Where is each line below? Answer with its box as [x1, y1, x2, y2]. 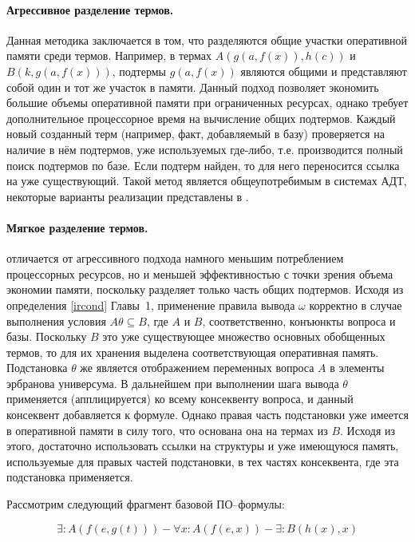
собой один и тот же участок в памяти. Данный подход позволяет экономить [6, 78, 379, 95]
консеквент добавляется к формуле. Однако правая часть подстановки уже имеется [6, 406, 409, 423]
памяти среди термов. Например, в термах [6, 47, 212, 64]
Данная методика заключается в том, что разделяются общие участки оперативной [6, 31, 407, 48]
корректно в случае [309, 296, 402, 313]
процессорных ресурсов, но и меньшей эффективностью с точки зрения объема [6, 265, 393, 282]
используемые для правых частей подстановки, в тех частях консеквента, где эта [6, 453, 399, 469]
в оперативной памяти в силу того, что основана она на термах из [6, 421, 328, 438]
